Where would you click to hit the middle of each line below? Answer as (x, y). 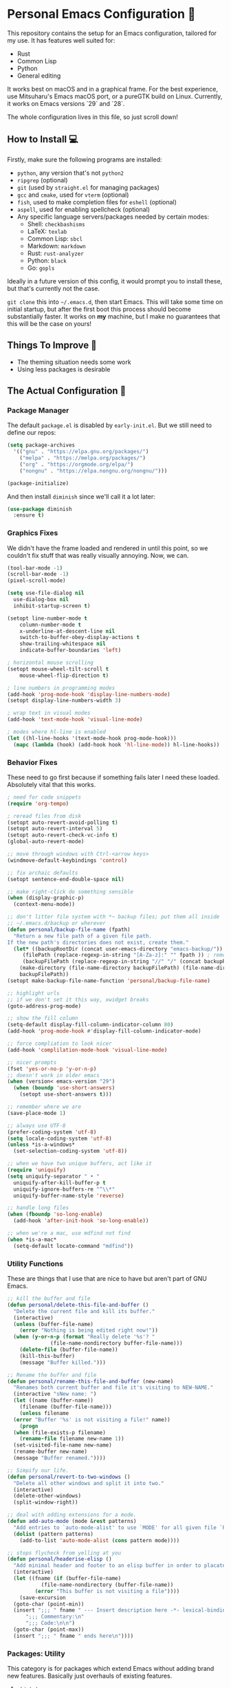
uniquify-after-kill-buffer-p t (60, 1182)
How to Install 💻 (43, 139)
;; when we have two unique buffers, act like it (80, 1164)
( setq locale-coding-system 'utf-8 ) (59, 1138)
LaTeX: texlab (47, 231)
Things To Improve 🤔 (52, 346)
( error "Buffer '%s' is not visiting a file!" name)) (92, 1420)
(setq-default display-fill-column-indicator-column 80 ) (90, 1025)
